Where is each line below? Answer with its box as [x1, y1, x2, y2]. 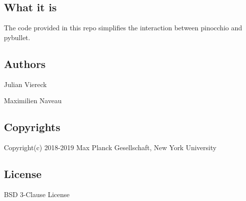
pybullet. [4, 32, 30, 42]
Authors [4, 56, 46, 71]
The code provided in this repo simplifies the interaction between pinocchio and [4, 22, 243, 33]
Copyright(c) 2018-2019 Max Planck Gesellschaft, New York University [4, 142, 217, 152]
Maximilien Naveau [4, 95, 62, 106]
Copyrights [4, 119, 61, 134]
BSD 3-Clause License [4, 189, 70, 199]
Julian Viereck [4, 79, 47, 89]
